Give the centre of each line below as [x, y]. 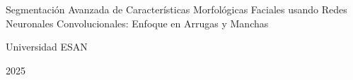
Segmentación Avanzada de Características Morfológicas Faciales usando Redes [176, 9]
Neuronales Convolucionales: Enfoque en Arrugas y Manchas [137, 23]
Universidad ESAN [47, 47]
